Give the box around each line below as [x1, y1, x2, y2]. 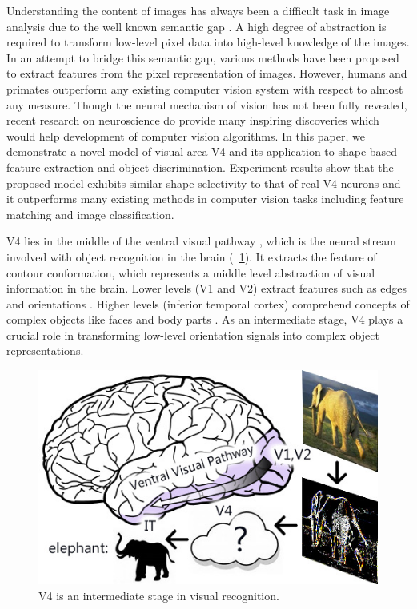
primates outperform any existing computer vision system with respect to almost [6, 80, 403, 97]
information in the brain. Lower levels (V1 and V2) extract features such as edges [6, 280, 407, 297]
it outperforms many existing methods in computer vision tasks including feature [6, 190, 404, 207]
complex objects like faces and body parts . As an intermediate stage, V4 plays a [6, 311, 403, 328]
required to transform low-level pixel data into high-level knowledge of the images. [6, 34, 410, 50]
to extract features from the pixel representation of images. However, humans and [6, 65, 407, 82]
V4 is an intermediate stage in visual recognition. [38, 587, 279, 603]
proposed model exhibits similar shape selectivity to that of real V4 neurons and [6, 174, 401, 191]
